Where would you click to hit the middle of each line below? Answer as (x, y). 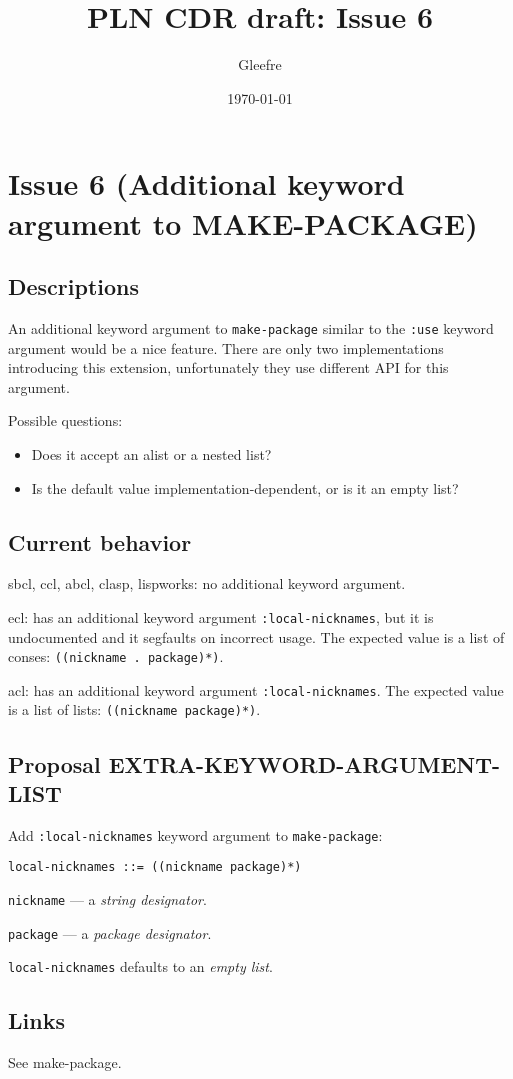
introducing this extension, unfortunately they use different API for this (228, 367)
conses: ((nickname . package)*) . (116, 656)
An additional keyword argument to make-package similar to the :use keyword (251, 327)
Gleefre (260, 64)
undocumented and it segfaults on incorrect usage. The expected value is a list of (256, 636)
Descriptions (74, 286)
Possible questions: (65, 420)
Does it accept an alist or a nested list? (151, 453)
